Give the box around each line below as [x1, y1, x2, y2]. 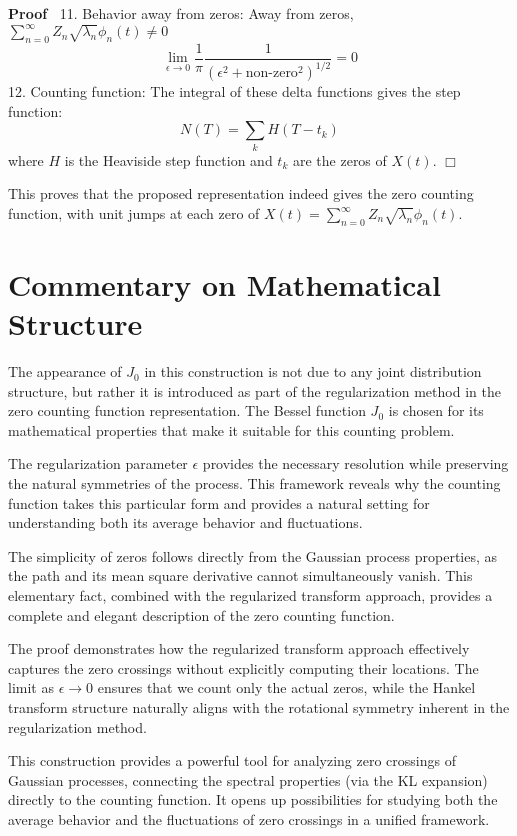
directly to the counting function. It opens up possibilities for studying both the [8, 789, 498, 810]
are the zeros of [292, 149, 387, 170]
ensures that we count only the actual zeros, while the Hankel [97, 677, 476, 698]
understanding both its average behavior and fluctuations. [8, 512, 363, 533]
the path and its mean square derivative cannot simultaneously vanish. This [8, 565, 473, 586]
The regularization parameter [8, 453, 188, 474]
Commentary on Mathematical [8, 263, 441, 304]
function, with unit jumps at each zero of [8, 203, 260, 223]
